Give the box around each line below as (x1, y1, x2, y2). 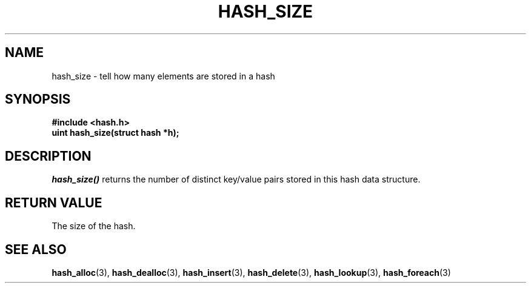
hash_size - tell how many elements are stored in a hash (52, 70, 275, 81)
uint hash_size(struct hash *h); (52, 127, 179, 138)
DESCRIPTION (5, 148, 92, 164)
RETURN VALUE (5, 195, 102, 210)
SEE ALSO (5, 241, 67, 257)
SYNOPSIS (5, 92, 71, 107)
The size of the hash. (52, 221, 136, 232)
